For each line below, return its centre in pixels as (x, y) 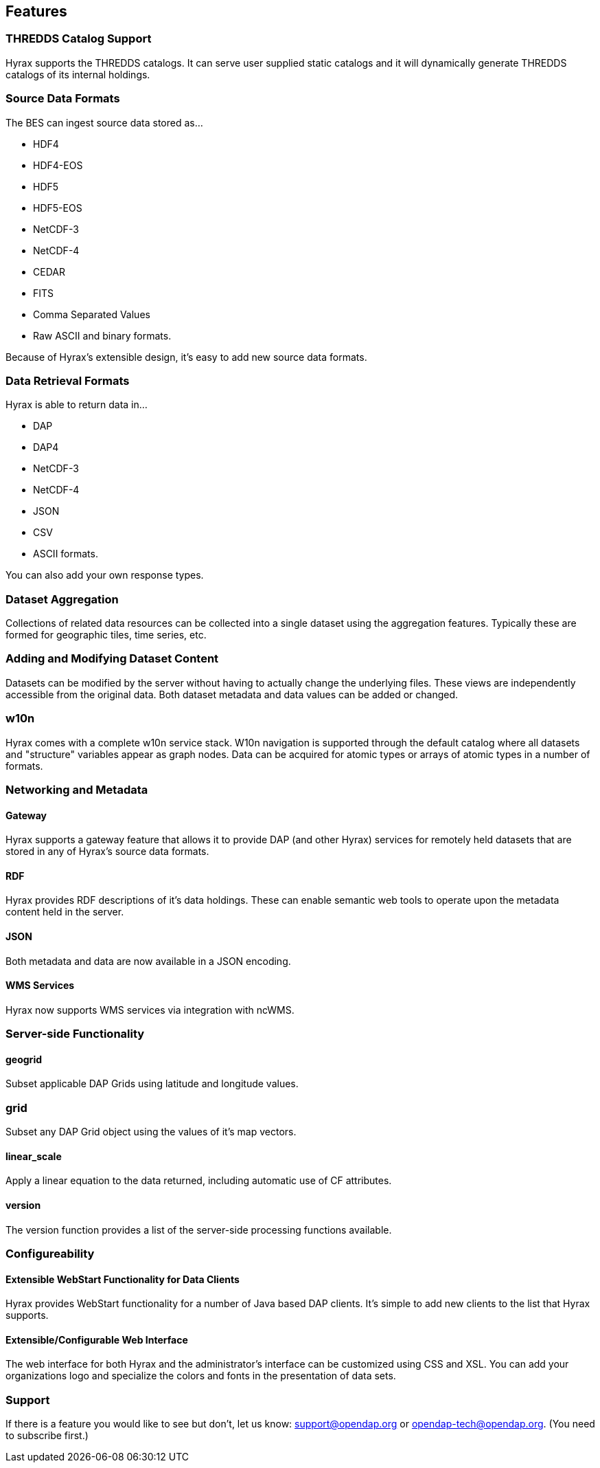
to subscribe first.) (47, 1436)
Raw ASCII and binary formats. (102, 335)
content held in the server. (65, 912)
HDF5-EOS (58, 208)
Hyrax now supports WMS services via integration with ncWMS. (150, 1010)
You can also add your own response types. (105, 575)
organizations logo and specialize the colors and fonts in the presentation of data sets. (201, 1376)
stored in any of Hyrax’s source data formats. (107, 852)
